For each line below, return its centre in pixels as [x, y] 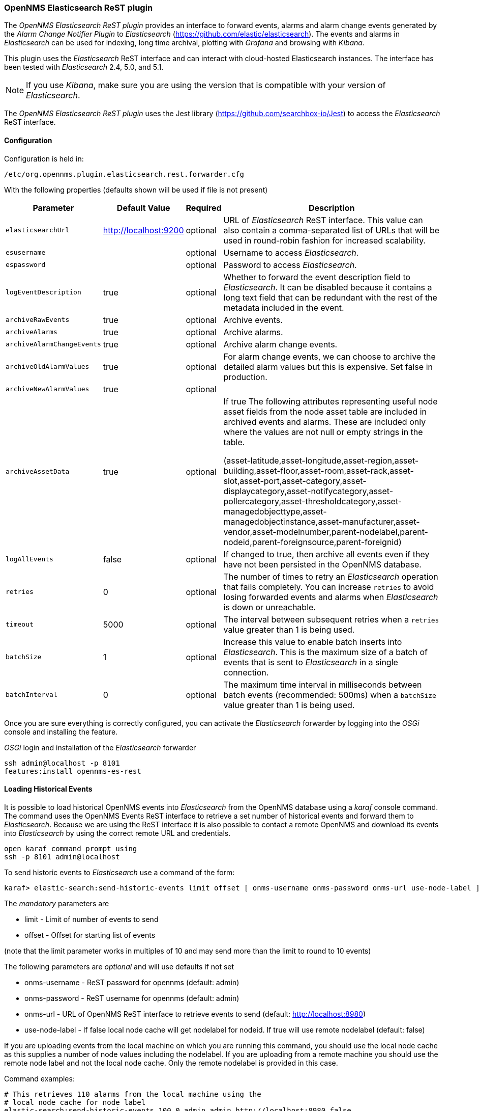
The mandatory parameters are [57, 903]
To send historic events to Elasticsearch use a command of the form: [119, 872]
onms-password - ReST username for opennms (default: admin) [132, 998]
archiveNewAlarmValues [48, 389]
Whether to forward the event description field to [317, 277]
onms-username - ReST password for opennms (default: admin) [132, 982]
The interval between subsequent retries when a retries [331, 619]
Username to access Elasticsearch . [291, 252]
